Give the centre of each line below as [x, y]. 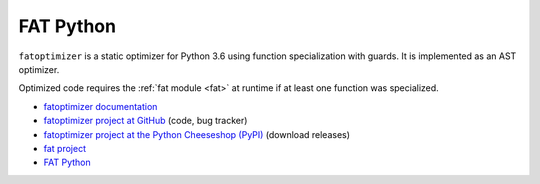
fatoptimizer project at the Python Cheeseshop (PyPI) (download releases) [196, 134]
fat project [65, 148]
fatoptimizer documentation [100, 106]
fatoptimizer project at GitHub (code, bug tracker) [145, 121]
